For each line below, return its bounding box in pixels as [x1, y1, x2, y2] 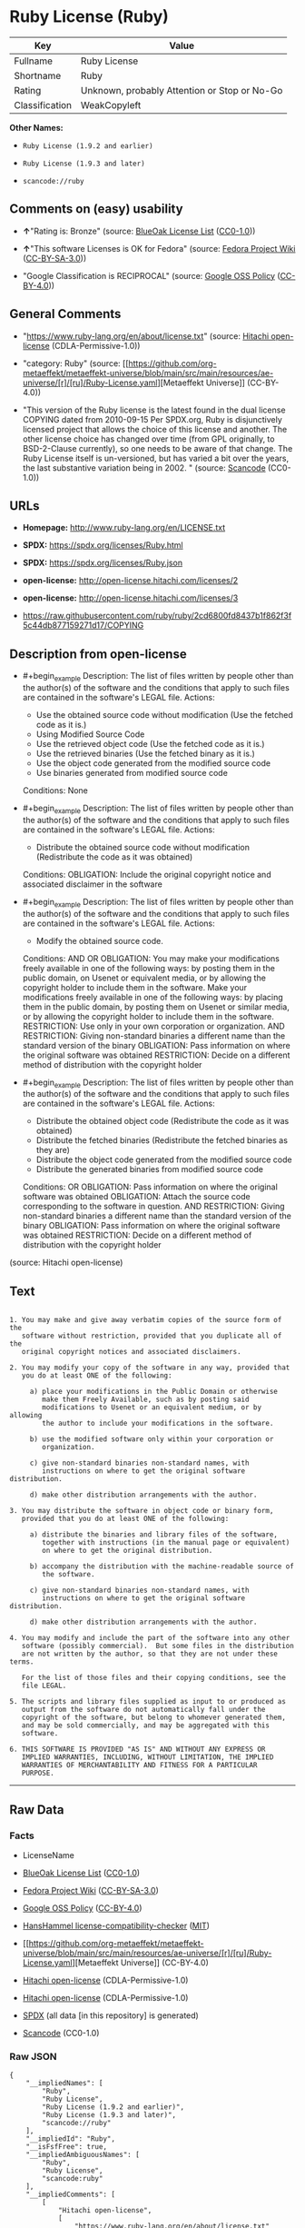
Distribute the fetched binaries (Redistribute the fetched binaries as [35, 1135, 289, 1146]
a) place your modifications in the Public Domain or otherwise [29, 1388, 279, 1397]
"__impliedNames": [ [25, 2079, 103, 2088]
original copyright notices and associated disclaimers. [21, 1348, 242, 1357]
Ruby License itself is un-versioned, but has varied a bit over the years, [22, 453, 289, 463]
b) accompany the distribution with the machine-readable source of [29, 1562, 295, 1571]
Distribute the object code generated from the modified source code [35, 1154, 292, 1165]
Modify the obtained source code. [35, 935, 163, 946]
